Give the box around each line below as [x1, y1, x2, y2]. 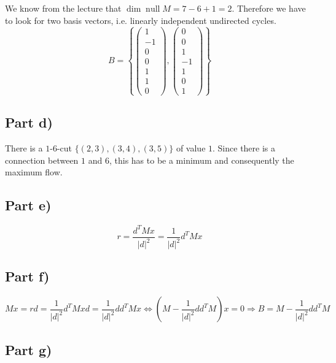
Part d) [5, 113, 53, 132]
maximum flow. [5, 166, 63, 178]
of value [176, 142, 206, 155]
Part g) [5, 340, 52, 359]
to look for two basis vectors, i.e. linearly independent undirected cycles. [5, 13, 276, 26]
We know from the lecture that [5, 2, 122, 14]
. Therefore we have [232, 2, 306, 14]
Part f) [5, 267, 50, 286]
